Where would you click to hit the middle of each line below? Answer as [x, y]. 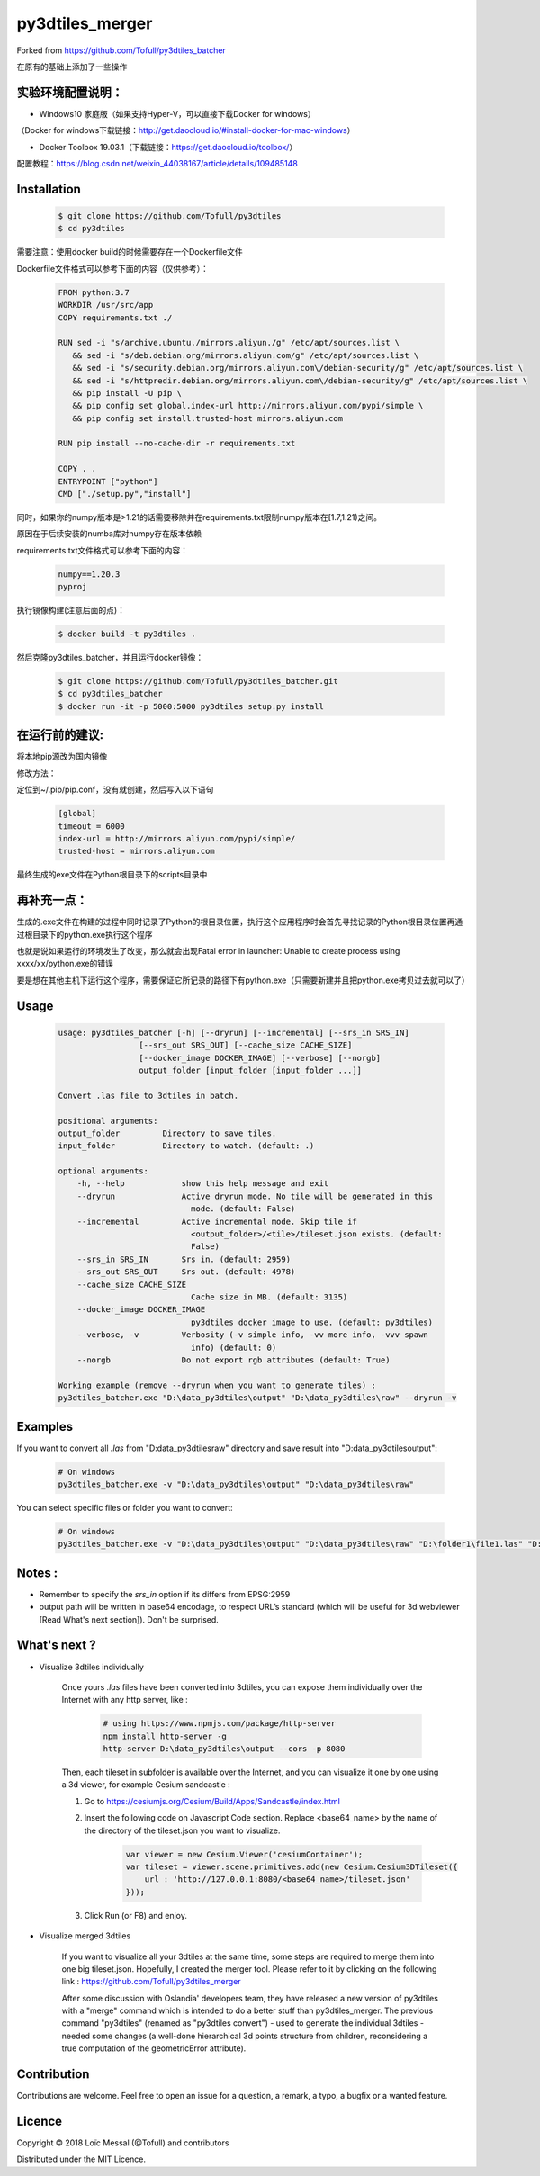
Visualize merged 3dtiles [85, 1936]
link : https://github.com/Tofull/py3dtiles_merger [152, 1982]
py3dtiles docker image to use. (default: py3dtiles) [312, 1322]
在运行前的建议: [60, 735]
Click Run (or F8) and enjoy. [136, 1915]
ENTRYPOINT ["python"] [108, 481]
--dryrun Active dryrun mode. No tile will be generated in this [255, 1196]
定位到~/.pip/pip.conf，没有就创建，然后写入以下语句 [115, 790]
